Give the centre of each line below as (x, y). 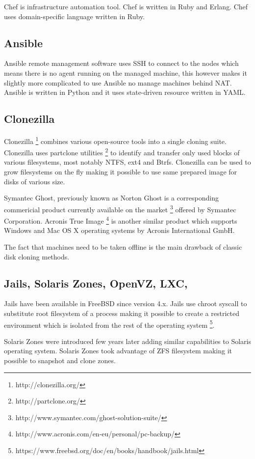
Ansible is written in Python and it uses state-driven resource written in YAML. (125, 92)
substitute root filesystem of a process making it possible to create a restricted (122, 313)
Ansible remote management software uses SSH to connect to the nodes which (121, 63)
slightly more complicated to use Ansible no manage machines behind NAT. (118, 82)
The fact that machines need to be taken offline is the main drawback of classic (123, 246)
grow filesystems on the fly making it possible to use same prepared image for (121, 172)
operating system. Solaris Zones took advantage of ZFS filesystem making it (118, 351)
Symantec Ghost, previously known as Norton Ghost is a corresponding (111, 198)
